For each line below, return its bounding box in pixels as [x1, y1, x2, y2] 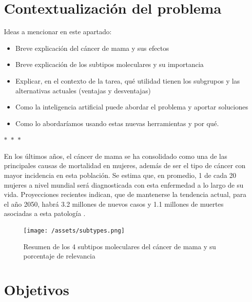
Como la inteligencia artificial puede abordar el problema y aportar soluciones [15, 102, 248, 112]
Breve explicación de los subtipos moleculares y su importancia [15, 59, 204, 69]
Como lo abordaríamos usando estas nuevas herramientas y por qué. [15, 118, 219, 128]
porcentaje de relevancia [23, 251, 96, 261]
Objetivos [4, 280, 69, 300]
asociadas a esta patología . [4, 208, 86, 218]
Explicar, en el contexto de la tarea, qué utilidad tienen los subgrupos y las [15, 75, 240, 86]
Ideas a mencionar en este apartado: [4, 26, 112, 37]
